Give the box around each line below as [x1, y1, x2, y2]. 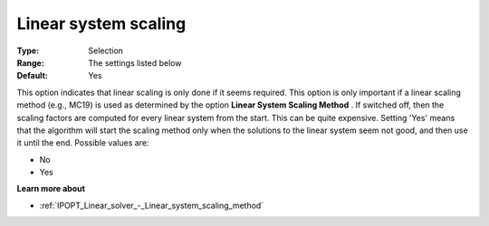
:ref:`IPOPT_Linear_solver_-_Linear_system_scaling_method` [39, 200, 264, 211]
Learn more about [16, 184, 86, 194]
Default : [16, 71, 49, 81]
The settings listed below [88, 57, 182, 68]
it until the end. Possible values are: [16, 137, 149, 148]
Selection [88, 45, 124, 56]
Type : [16, 45, 40, 56]
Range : [16, 57, 44, 68]
